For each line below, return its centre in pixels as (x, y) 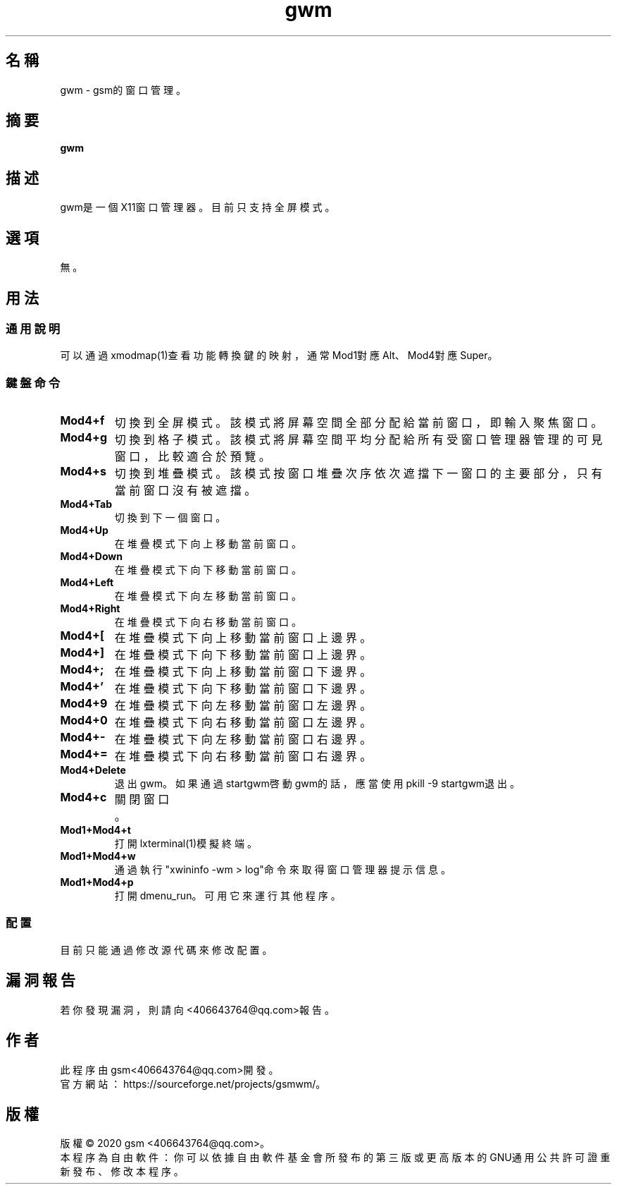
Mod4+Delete (93, 770)
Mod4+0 (84, 721)
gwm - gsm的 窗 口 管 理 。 (123, 90)
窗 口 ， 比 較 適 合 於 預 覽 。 (192, 457)
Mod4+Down (91, 557)
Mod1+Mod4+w (98, 856)
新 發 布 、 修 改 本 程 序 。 (122, 1172)
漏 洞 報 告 (40, 980)
